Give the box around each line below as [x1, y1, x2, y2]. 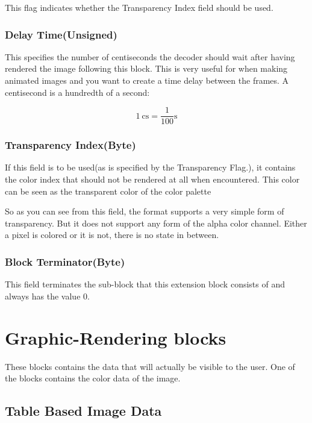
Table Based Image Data [5, 401, 162, 420]
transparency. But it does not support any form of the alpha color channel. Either [5, 216, 307, 229]
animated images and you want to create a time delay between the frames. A [5, 74, 289, 86]
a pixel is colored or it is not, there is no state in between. [5, 228, 219, 241]
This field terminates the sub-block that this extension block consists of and [5, 278, 285, 290]
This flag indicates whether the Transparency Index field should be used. [5, 1, 273, 13]
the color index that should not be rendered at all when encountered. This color [5, 173, 300, 186]
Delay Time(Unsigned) [5, 27, 117, 42]
